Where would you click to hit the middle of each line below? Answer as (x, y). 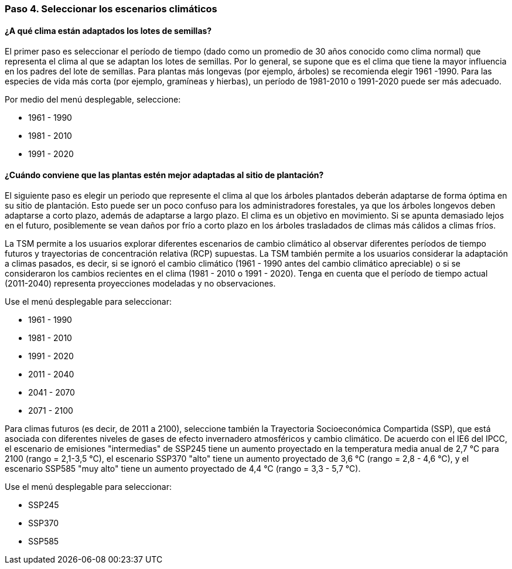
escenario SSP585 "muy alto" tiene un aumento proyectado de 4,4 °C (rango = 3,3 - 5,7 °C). (183, 469)
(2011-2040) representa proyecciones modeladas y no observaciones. (140, 284)
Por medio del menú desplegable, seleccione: (93, 100)
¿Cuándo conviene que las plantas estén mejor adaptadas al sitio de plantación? (164, 175)
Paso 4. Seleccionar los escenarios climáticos (111, 9)
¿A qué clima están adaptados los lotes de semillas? (108, 30)
